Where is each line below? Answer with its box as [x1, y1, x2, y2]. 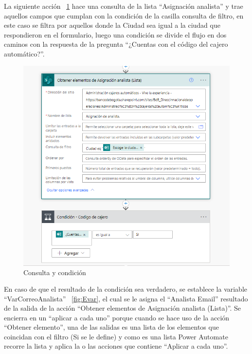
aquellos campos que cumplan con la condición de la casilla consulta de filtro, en [4, 10, 244, 20]
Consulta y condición [23, 267, 86, 278]
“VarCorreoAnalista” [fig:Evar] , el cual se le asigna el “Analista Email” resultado [4, 293, 248, 303]
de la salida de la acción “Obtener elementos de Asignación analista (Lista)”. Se [4, 303, 241, 313]
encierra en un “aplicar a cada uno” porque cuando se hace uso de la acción [4, 312, 230, 322]
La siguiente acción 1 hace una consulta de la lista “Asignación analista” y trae [4, 1, 243, 11]
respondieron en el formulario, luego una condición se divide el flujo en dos [4, 29, 227, 39]
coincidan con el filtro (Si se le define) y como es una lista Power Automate [4, 331, 228, 341]
